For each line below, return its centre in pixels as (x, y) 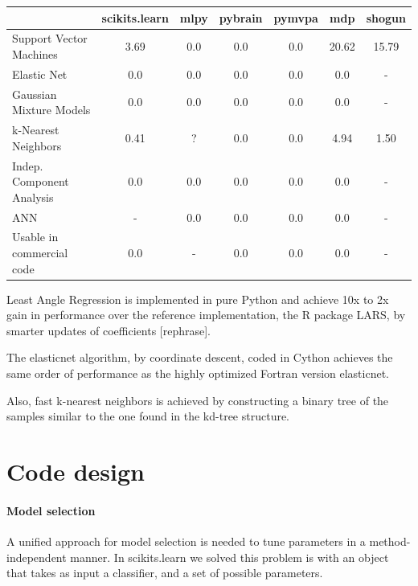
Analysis (33, 197)
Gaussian (35, 94)
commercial (40, 252)
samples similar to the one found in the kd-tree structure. (148, 416)
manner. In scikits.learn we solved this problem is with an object (229, 557)
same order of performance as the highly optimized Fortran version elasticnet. (198, 373)
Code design (76, 471)
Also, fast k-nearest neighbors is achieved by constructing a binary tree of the (198, 400)
